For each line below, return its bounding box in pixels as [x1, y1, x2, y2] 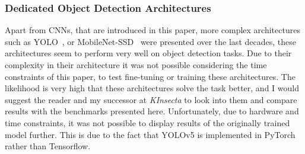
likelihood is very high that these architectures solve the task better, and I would [5, 82, 299, 94]
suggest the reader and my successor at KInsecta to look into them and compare [5, 93, 297, 105]
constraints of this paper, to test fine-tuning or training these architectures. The [5, 70, 296, 82]
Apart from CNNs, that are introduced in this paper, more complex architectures [5, 24, 300, 36]
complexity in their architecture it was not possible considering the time [5, 59, 267, 70]
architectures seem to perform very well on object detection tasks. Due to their [5, 47, 292, 59]
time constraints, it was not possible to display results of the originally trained [5, 116, 290, 129]
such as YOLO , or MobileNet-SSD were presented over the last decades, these [5, 35, 296, 47]
